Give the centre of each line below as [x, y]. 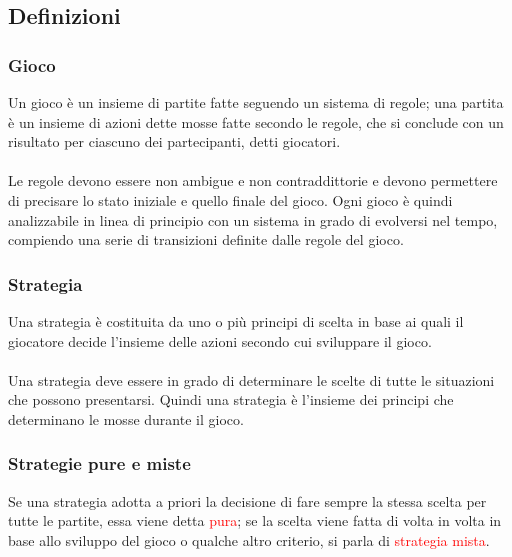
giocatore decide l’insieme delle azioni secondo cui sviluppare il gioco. [220, 340]
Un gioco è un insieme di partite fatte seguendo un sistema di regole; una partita [256, 102]
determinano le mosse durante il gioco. [126, 418]
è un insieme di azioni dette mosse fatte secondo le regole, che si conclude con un [256, 121]
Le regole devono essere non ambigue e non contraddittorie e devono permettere [253, 180]
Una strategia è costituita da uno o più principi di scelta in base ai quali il [236, 320]
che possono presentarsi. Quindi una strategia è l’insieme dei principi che [231, 399]
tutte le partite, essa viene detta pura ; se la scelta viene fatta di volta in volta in [255, 520]
